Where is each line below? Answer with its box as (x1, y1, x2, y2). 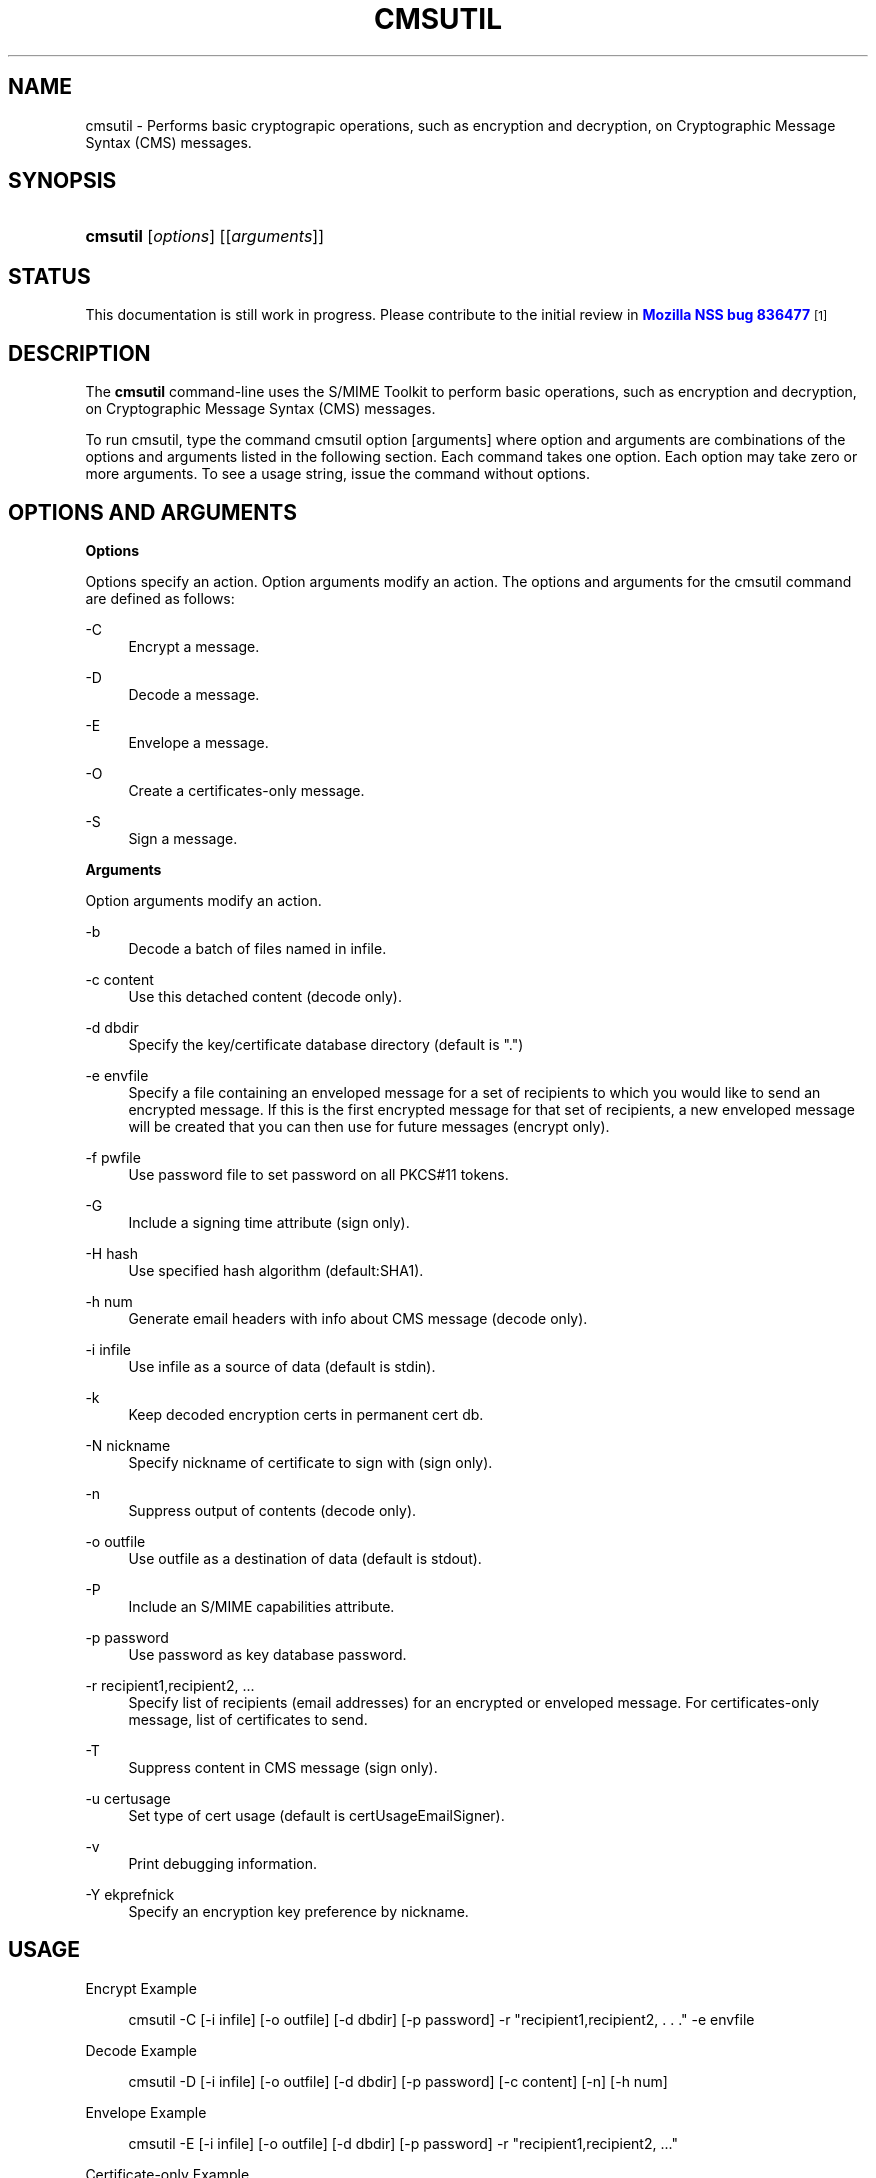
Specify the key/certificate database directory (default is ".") (128, 1035, 524, 1053)
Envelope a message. (128, 733, 269, 751)
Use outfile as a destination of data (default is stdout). (128, 1549, 482, 1567)
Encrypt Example (85, 1979, 197, 1997)
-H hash (85, 1244, 138, 1262)
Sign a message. (128, 829, 238, 847)
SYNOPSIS (8, 168, 117, 194)
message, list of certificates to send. (128, 1710, 368, 1728)
